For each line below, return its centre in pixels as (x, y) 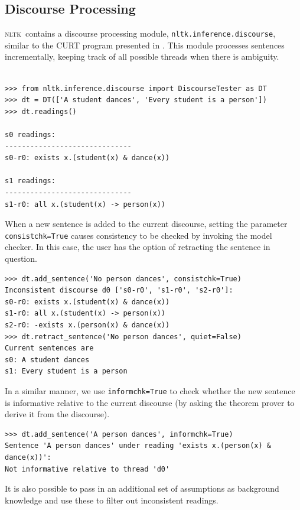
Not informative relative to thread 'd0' (87, 469)
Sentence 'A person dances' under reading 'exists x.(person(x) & (138, 446)
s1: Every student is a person (66, 371)
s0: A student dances (47, 360)
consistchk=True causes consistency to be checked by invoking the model (138, 235)
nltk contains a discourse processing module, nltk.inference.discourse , (140, 33)
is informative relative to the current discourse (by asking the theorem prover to (150, 402)
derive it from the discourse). (57, 414)
